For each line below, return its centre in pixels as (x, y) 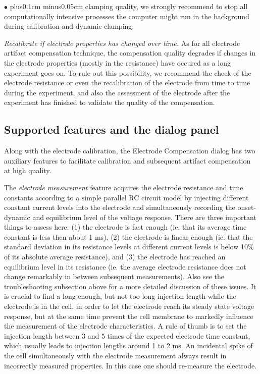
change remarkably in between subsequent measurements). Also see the (114, 276)
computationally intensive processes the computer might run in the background (127, 16)
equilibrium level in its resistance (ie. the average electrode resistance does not (125, 266)
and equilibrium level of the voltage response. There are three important (144, 217)
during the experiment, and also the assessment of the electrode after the (117, 92)
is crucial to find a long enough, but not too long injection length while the (120, 296)
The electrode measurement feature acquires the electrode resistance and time (124, 187)
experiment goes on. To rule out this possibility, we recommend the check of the (128, 72)
